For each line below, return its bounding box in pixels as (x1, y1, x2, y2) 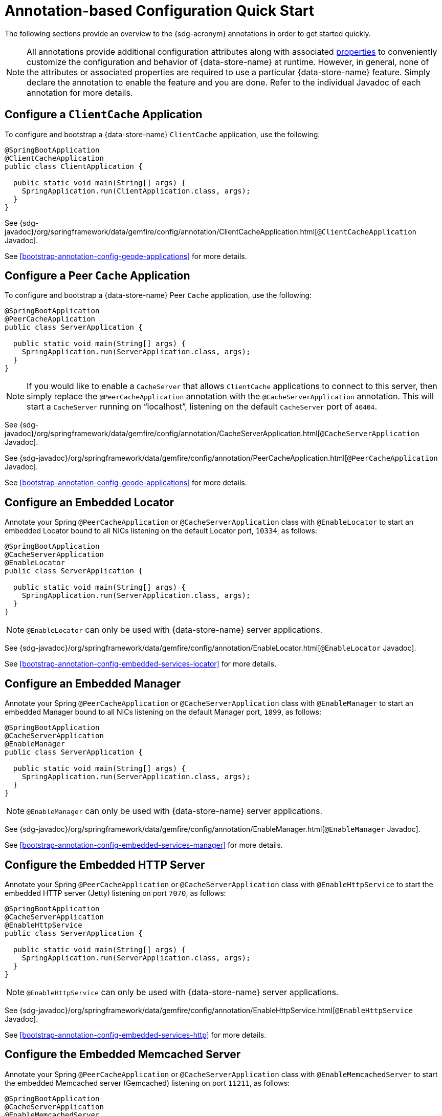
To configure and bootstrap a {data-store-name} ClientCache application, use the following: (5, 130, 320, 139)
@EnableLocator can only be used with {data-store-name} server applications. (27, 625, 323, 635)
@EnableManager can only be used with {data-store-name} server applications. (27, 806, 323, 817)
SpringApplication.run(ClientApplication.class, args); (21, 186, 251, 195)
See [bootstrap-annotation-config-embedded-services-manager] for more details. (5, 841, 283, 850)
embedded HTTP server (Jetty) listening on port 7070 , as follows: (5, 888, 226, 897)
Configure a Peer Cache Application (5, 269, 190, 283)
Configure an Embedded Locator (5, 496, 174, 509)
